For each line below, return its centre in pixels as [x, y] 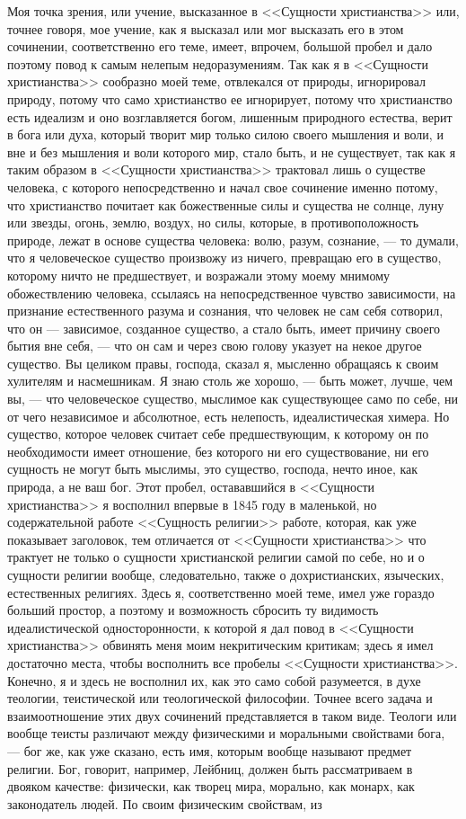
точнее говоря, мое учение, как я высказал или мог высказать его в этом [206, 28]
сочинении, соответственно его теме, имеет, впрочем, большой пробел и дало [220, 46]
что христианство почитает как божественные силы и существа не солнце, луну [226, 205]
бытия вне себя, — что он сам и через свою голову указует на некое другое [215, 346]
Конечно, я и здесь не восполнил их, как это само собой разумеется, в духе [214, 680]
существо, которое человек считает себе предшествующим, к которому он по [218, 434]
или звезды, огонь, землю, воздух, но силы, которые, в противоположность [213, 223]
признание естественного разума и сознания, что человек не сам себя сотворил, [225, 311]
